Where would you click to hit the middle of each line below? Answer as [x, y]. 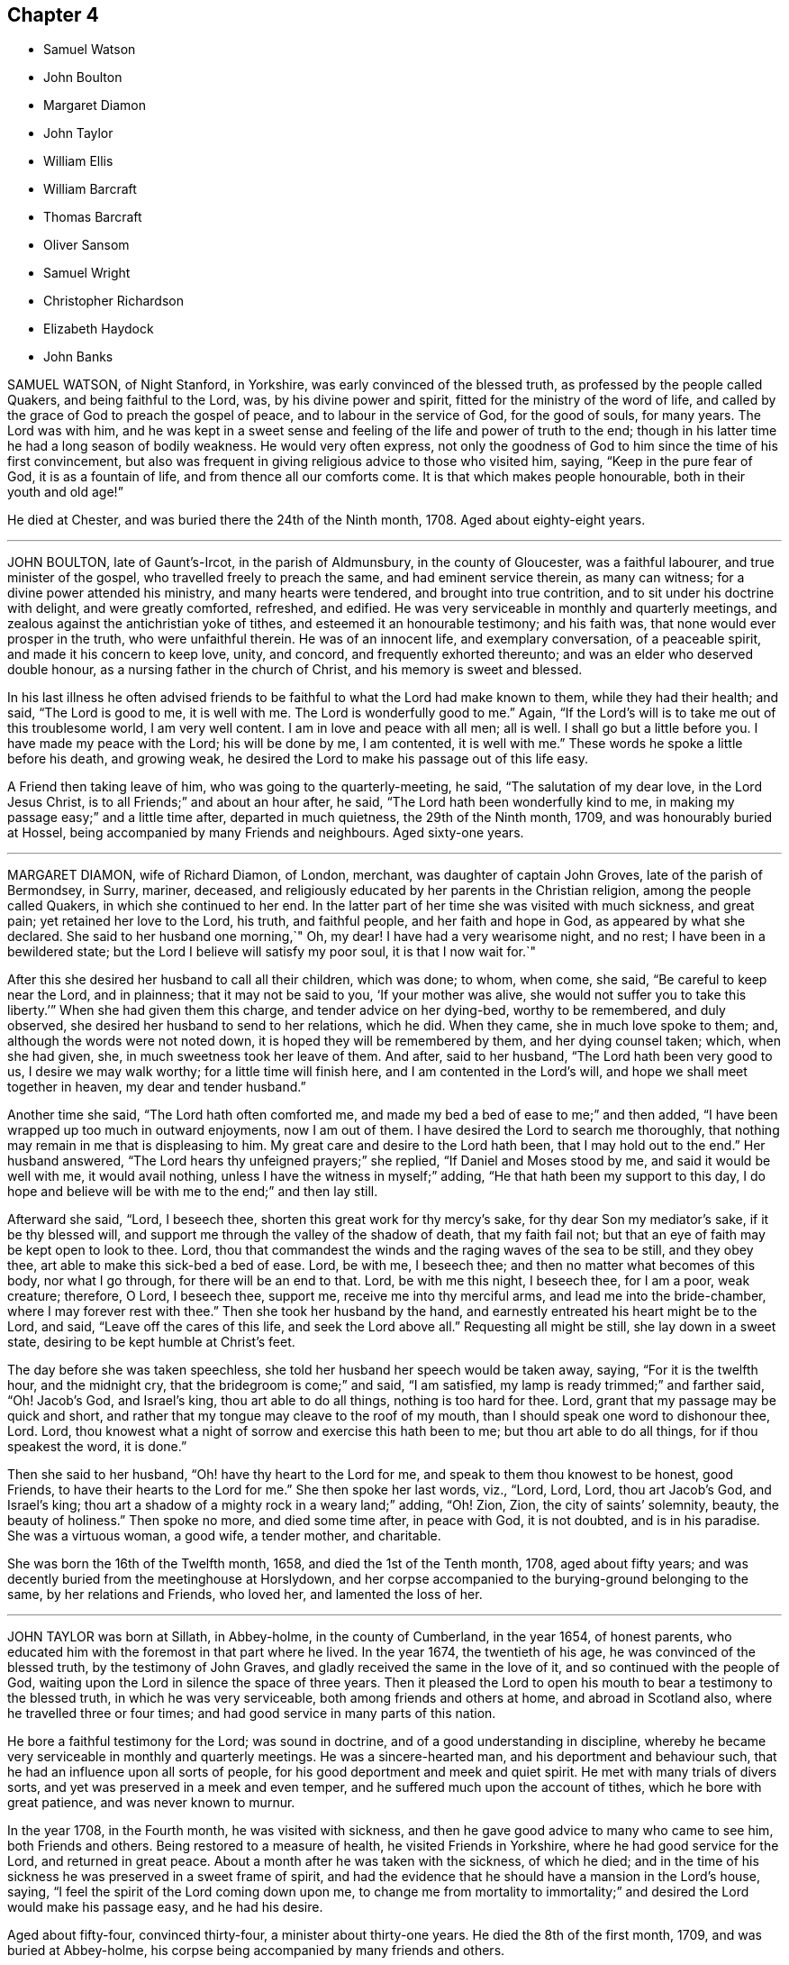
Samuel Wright [87, 273]
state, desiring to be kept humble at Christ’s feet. [151, 1342]
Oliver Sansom [86, 245]
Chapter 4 [53, 15]
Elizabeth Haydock [99, 329]
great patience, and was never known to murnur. [151, 1803]
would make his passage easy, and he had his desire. [165, 1907]
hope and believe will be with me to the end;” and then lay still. [193, 1192]
